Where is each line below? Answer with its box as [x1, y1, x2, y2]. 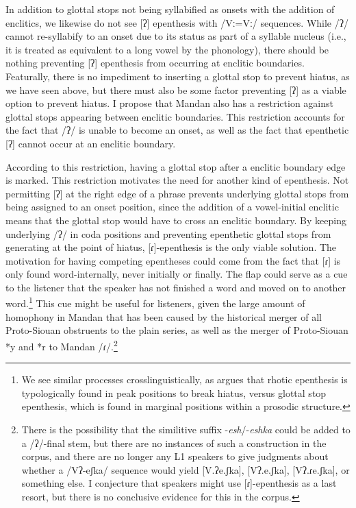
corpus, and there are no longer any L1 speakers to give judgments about [21, 449, 329, 463]
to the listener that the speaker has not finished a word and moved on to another [5, 280, 346, 294]
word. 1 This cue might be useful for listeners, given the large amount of [5, 294, 305, 311]
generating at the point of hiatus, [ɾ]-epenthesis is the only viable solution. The [5, 240, 337, 254]
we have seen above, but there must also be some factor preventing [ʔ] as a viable [5, 82, 346, 97]
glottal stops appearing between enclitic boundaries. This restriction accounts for [5, 109, 345, 123]
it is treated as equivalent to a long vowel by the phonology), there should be [5, 42, 329, 56]
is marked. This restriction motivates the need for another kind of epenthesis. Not [5, 173, 349, 187]
